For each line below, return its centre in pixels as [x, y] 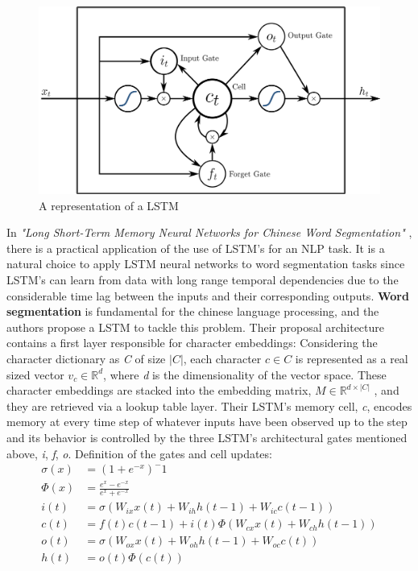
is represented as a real [352, 359]
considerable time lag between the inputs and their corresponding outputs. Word [208, 295]
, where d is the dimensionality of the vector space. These [245, 374]
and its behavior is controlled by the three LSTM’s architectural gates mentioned [207, 438]
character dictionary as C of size [86, 359]
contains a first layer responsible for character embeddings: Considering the [192, 343]
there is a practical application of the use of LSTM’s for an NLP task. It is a [196, 248]
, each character [222, 359]
